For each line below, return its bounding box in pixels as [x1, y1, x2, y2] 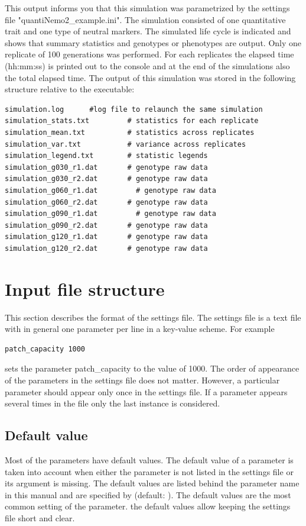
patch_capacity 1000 [5, 344, 86, 353]
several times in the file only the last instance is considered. [5, 397, 220, 409]
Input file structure [5, 276, 165, 301]
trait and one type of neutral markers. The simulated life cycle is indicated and [5, 25, 291, 37]
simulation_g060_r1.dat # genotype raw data [5, 186, 216, 195]
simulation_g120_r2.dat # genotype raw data [5, 244, 208, 253]
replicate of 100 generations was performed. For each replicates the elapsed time [5, 48, 294, 60]
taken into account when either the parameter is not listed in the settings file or [5, 465, 294, 477]
